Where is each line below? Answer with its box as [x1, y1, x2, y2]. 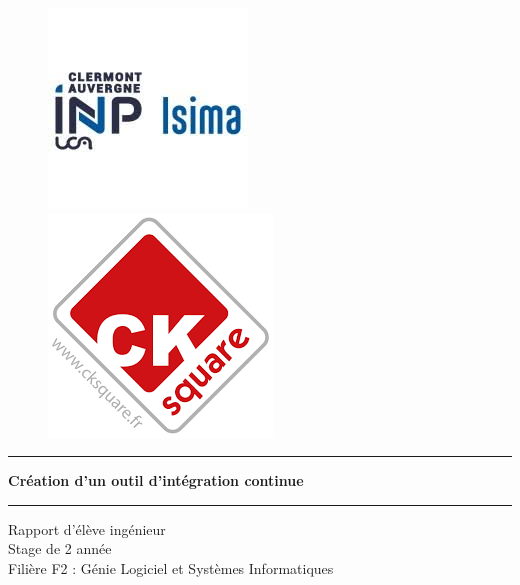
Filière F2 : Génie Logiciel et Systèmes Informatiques [8, 557, 334, 578]
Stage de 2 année [8, 538, 112, 559]
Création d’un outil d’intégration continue [8, 470, 304, 491]
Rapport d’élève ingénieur [8, 518, 166, 539]
